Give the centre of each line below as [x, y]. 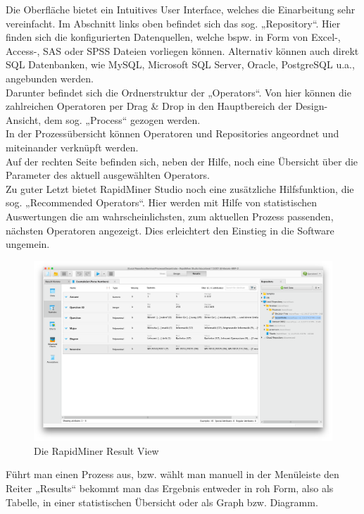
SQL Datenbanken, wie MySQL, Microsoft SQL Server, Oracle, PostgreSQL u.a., [180, 64]
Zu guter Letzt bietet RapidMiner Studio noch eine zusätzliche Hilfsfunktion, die [180, 188]
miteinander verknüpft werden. [72, 147]
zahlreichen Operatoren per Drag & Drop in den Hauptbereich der [149, 106]
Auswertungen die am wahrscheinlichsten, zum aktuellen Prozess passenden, [170, 216]
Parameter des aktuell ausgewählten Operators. [108, 175]
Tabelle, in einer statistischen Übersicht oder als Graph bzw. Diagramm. [162, 502]
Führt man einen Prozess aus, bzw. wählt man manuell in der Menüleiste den [172, 474]
